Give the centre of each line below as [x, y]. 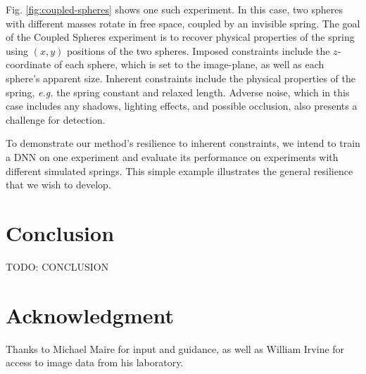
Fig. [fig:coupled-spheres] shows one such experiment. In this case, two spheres [174, 9]
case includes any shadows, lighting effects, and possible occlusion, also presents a [182, 106]
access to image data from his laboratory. [95, 362]
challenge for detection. [56, 119]
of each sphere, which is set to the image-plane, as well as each [189, 64]
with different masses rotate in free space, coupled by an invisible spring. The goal [183, 23]
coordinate [29, 64]
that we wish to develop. [58, 185]
